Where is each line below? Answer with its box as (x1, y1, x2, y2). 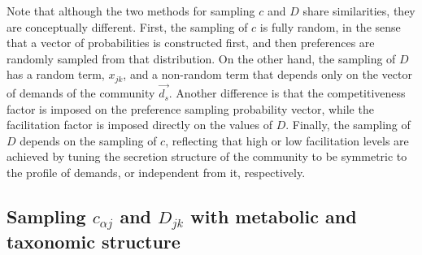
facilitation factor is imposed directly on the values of (7, 116, 272, 133)
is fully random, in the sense (259, 18, 401, 35)
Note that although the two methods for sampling (7, 2, 255, 19)
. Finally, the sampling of (285, 116, 411, 133)
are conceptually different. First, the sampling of (7, 18, 248, 35)
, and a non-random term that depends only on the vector (123, 66, 412, 83)
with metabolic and (190, 204, 357, 228)
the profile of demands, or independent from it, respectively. (7, 164, 306, 181)
